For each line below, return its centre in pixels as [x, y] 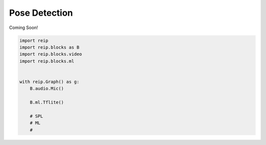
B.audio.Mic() [47, 89]
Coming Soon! [24, 28]
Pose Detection [41, 13]
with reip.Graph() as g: [50, 82]
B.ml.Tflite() [47, 102]
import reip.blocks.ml [47, 61]
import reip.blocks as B [50, 47]
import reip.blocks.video [51, 54]
